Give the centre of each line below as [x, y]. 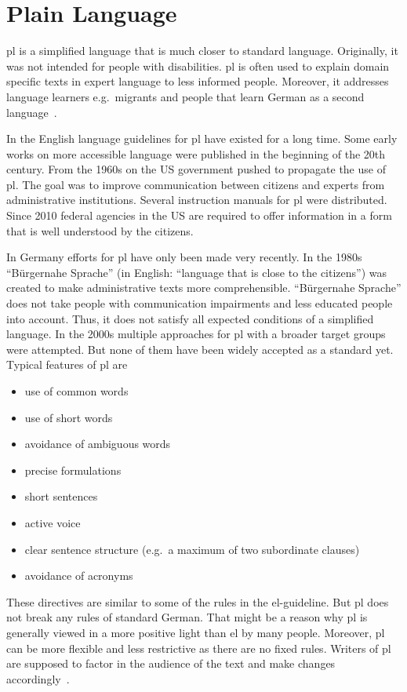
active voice [53, 522]
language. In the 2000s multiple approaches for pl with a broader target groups [196, 334]
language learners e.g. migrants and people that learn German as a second [185, 96]
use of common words [76, 391]
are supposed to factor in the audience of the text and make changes [171, 663]
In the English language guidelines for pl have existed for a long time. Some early [202, 138]
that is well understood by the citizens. [100, 230]
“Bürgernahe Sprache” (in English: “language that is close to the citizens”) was [197, 272]
